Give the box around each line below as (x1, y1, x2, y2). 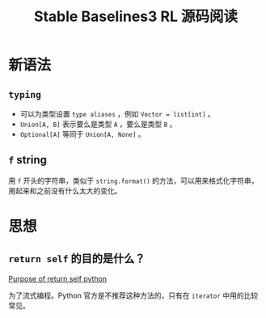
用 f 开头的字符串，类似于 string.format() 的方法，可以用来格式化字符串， (8, 176, 259, 185)
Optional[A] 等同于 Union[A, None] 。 (19, 129, 146, 138)
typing (8, 88, 42, 100)
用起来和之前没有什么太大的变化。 (8, 185, 122, 195)
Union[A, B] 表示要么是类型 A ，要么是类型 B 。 (19, 119, 177, 129)
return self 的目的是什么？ (8, 252, 146, 265)
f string (8, 153, 47, 167)
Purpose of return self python (8, 273, 108, 283)
